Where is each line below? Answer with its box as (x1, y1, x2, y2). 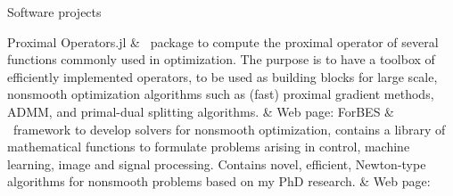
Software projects (7, 3, 102, 20)
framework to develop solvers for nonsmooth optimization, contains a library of (12, 119, 446, 138)
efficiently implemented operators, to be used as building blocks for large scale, (7, 67, 438, 86)
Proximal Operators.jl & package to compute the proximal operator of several (7, 32, 439, 51)
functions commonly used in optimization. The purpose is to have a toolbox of (7, 50, 435, 69)
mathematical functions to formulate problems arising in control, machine (7, 137, 410, 156)
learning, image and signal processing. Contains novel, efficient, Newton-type (7, 154, 426, 173)
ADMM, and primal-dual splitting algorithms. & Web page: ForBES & (7, 102, 394, 120)
